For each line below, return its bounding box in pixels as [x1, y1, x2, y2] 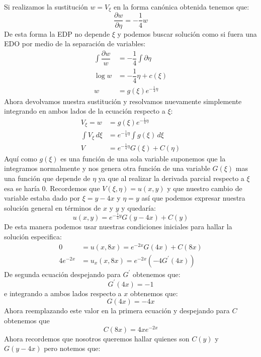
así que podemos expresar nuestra [141, 193, 245, 203]
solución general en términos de [4, 202, 101, 213]
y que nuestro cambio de [167, 183, 242, 193]
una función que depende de [4, 173, 91, 184]
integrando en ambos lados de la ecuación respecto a [4, 106, 165, 116]
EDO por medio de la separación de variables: [4, 38, 146, 49]
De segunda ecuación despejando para [4, 269, 121, 279]
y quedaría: [121, 202, 156, 213]
